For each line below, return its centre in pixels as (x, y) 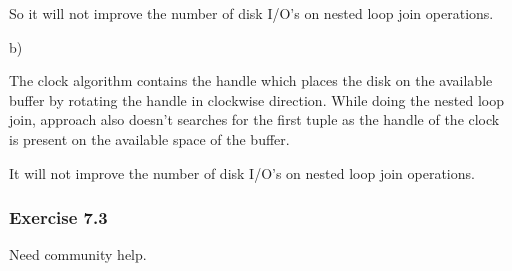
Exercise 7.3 (58, 217)
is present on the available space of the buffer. (149, 138)
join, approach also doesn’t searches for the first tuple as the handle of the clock (254, 119)
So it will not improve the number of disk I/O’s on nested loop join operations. (251, 13)
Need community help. (78, 254)
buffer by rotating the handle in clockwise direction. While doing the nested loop (256, 99)
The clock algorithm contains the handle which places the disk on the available (251, 80)
